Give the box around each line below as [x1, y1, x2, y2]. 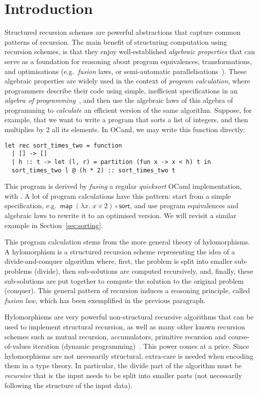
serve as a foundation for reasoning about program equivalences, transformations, [4, 56, 252, 66]
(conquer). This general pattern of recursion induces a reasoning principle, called [4, 285, 250, 296]
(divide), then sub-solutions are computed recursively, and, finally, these [34, 266, 254, 276]
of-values [4, 341, 31, 351]
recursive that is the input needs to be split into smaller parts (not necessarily [4, 370, 242, 380]
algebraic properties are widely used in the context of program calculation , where [4, 76, 251, 86]
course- [228, 331, 250, 341]
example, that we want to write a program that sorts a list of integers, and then [4, 114, 248, 125]
